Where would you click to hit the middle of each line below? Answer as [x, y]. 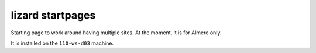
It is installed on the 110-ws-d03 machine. [62, 43]
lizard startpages [53, 15]
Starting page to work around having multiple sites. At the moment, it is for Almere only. [116, 33]
